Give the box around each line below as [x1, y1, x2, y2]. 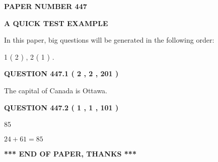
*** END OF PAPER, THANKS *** [4, 148, 136, 158]
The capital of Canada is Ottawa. [4, 85, 108, 95]
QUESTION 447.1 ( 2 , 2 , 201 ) [4, 68, 119, 79]
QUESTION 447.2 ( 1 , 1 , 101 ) [4, 102, 119, 112]
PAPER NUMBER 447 [4, 1, 87, 11]
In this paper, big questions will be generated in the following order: [4, 35, 214, 45]
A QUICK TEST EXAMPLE [4, 18, 108, 28]
